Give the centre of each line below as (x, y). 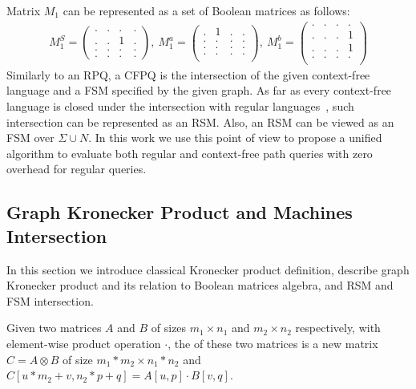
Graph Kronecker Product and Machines (180, 212)
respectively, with (338, 328)
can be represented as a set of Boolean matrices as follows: (206, 10)
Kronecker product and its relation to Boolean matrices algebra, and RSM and (200, 285)
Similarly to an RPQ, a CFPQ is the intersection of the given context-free (188, 74)
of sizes (169, 328)
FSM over (30, 138)
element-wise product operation (84, 343)
